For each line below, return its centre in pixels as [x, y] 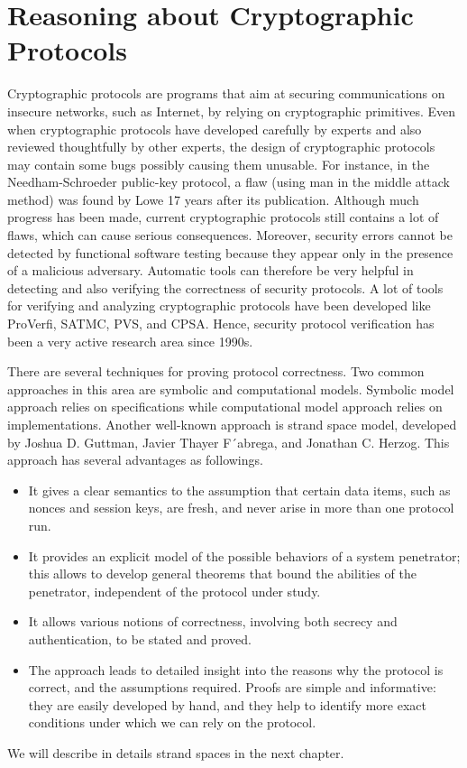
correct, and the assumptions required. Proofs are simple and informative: [232, 687]
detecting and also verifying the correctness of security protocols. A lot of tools [225, 287]
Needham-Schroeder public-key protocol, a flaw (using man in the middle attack [229, 182]
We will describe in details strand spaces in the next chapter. [176, 752]
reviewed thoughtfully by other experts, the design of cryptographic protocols [221, 147]
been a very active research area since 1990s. [130, 341]
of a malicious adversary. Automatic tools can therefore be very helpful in [211, 270]
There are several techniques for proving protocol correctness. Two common [216, 371]
